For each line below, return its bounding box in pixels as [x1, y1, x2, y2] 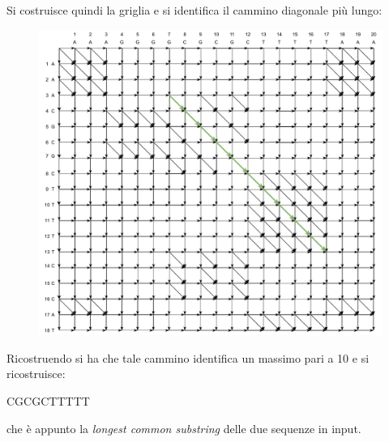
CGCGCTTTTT [6, 393, 90, 409]
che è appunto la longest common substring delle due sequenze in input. [6, 419, 361, 436]
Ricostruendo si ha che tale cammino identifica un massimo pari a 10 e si [6, 349, 370, 366]
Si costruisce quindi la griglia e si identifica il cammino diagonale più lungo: [6, 2, 383, 18]
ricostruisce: [6, 365, 66, 382]
